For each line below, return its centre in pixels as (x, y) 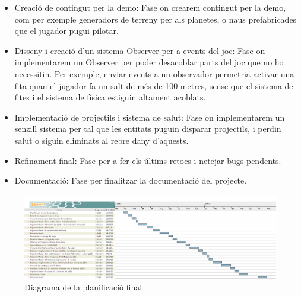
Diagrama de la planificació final (83, 287)
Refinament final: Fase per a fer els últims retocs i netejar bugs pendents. (148, 160)
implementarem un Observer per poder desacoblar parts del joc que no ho (149, 62)
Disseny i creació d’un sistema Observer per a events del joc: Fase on (140, 50)
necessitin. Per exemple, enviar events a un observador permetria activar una (154, 73)
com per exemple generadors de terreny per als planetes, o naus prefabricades (156, 19)
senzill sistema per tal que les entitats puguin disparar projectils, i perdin (148, 129)
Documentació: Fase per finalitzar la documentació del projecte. (131, 180)
